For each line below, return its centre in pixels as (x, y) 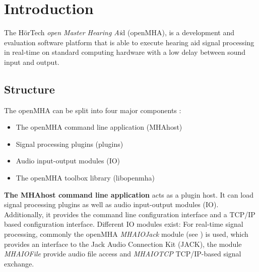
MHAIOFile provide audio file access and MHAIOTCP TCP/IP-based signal (123, 254)
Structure (29, 89)
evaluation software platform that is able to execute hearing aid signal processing (129, 42)
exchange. (19, 263)
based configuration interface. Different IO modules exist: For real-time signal (124, 224)
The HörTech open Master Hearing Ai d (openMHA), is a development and (119, 32)
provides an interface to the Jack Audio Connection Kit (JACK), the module (123, 244)
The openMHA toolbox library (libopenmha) (85, 178)
